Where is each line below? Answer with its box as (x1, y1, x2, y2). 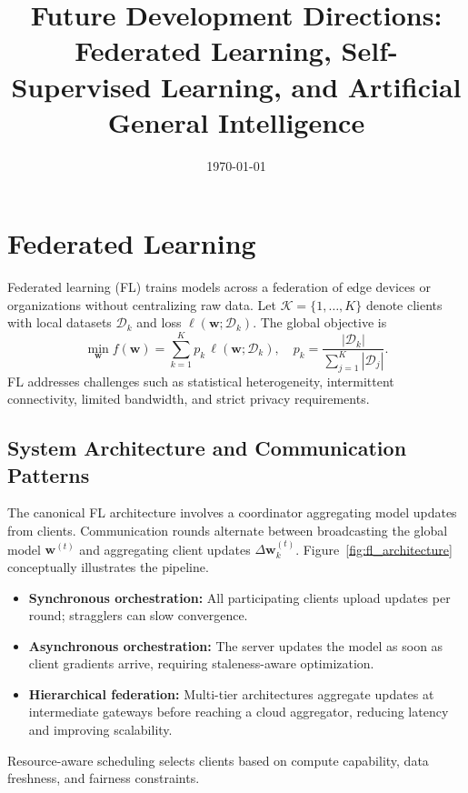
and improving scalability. (28, 720, 173, 739)
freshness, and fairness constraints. (7, 768, 200, 788)
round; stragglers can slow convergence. (28, 606, 248, 625)
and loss (136, 313, 182, 332)
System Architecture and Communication (7, 434, 407, 462)
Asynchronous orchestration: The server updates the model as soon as (28, 636, 443, 655)
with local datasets (7, 313, 112, 332)
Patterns (7, 460, 90, 488)
